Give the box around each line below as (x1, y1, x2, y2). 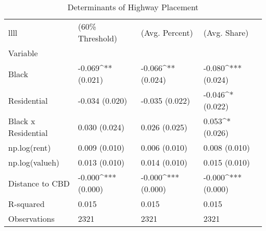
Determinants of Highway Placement (67, 1, 199, 13)
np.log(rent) (8, 142, 51, 153)
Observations (8, 213, 55, 224)
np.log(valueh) (8, 156, 60, 168)
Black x (8, 115, 35, 127)
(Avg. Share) (203, 26, 249, 38)
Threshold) (78, 32, 118, 44)
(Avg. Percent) (141, 26, 193, 38)
